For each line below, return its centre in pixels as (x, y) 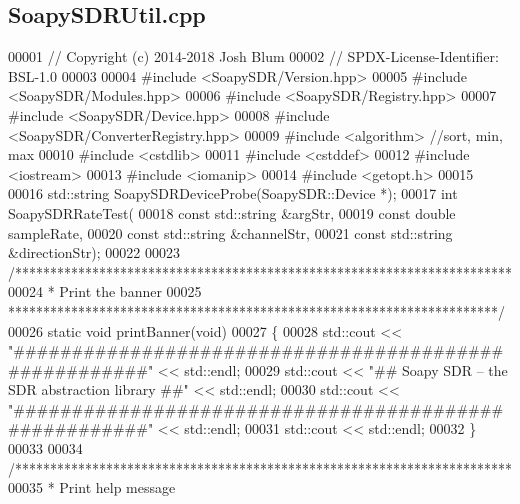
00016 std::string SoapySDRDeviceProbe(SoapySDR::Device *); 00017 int (233, 193)
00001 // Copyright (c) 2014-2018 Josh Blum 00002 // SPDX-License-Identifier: (253, 56)
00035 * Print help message (92, 487)
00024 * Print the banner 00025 (105, 291)
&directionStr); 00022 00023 (94, 252)
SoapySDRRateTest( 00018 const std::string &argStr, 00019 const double (232, 212)
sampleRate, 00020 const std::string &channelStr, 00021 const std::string (230, 232)
